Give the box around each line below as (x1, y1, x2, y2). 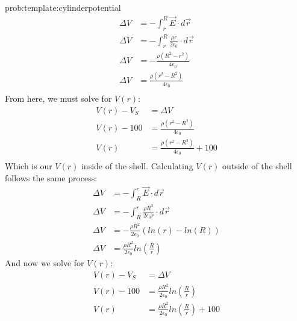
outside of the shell (222, 159, 292, 172)
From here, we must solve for (5, 92, 112, 105)
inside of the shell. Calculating (81, 159, 193, 172)
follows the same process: (5, 171, 98, 184)
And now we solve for (5, 257, 84, 269)
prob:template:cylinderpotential (5, 1, 121, 13)
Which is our (5, 159, 52, 172)
